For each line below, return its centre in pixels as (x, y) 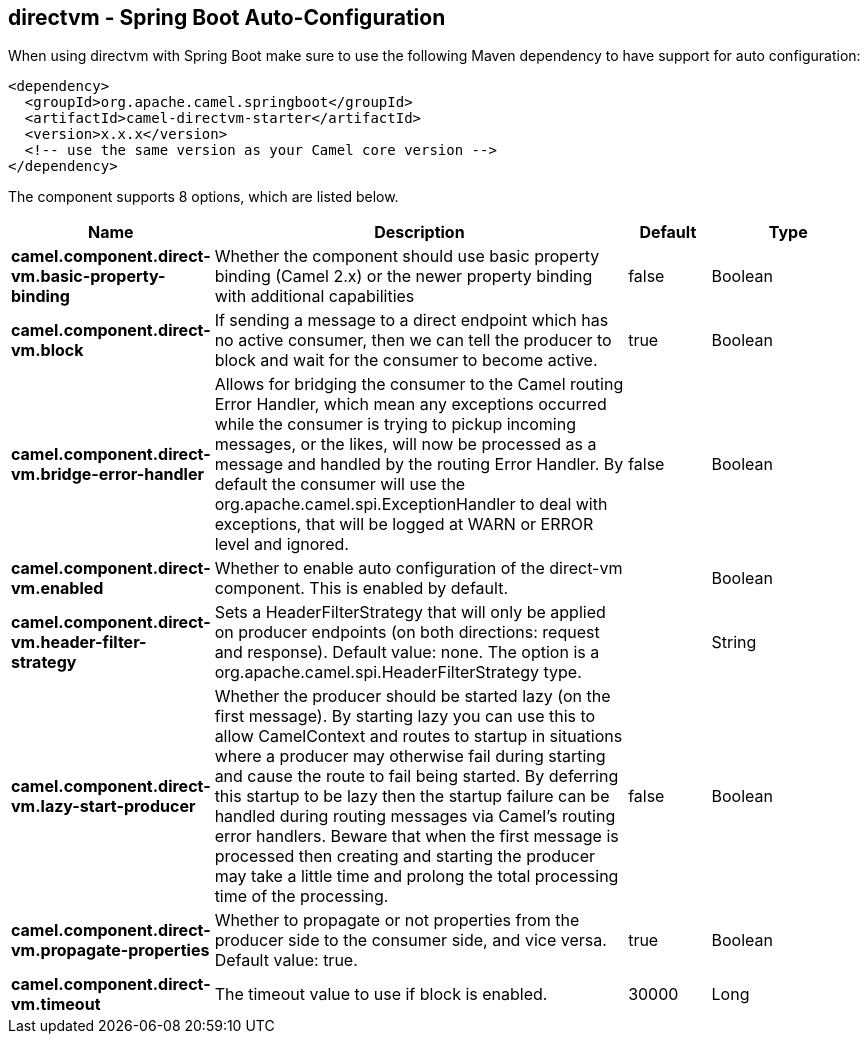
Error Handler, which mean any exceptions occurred (410, 404)
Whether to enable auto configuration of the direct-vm (418, 568)
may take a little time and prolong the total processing (416, 876)
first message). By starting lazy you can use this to (405, 716)
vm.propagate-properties (110, 950)
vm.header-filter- (79, 642)
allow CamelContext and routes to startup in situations (418, 736)
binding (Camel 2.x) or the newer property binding (403, 276)
